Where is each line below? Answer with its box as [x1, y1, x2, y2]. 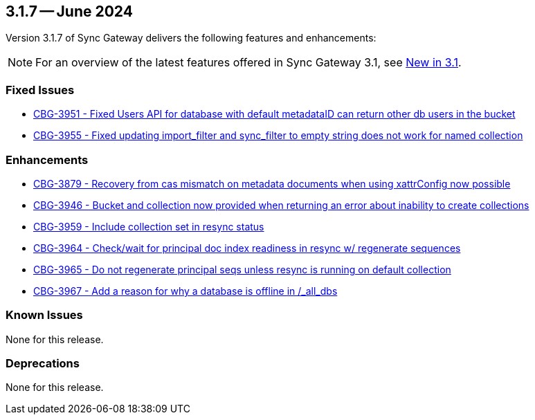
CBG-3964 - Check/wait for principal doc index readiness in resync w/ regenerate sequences [33, 241, 461, 254]
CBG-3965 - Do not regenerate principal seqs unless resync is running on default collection [33, 263, 451, 275]
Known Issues [6, 308, 83, 322]
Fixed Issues [6, 82, 75, 97]
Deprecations [6, 356, 80, 371]
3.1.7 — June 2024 [6, 3, 133, 20]
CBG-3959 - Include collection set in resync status [33, 220, 264, 232]
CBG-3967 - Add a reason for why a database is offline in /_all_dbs [33, 284, 338, 297]
